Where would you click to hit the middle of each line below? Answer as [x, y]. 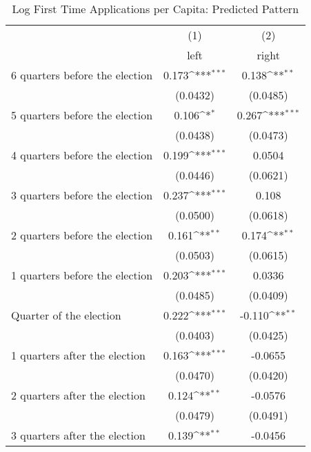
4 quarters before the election [82, 155]
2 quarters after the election [78, 395]
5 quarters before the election [82, 115]
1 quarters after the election [78, 355]
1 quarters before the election [82, 275]
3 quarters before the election [82, 195]
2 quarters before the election [82, 235]
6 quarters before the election [82, 75]
